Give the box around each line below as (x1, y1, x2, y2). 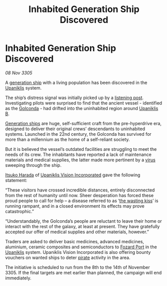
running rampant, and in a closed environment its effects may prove (5, 203, 145, 209)
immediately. (5, 275, 31, 281)
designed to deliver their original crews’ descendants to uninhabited (5, 126, 145, 132)
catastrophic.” (5, 208, 34, 214)
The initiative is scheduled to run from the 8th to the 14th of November (5, 264, 150, 270)
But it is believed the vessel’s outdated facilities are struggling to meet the (5, 146, 157, 152)
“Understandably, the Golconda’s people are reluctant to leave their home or (5, 218, 162, 224)
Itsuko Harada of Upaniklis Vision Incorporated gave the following (5, 172, 140, 178)
